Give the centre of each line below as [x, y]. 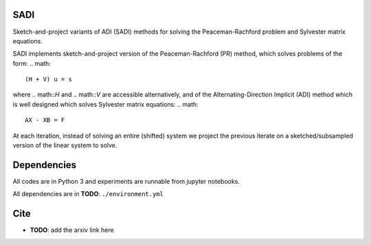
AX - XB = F [45, 120]
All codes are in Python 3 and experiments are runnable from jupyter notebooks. [126, 181]
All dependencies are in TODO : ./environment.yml [88, 194]
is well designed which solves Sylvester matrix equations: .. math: [105, 104]
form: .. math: [32, 63]
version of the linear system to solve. [65, 145]
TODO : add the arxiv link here [72, 230]
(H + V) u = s [48, 79]
